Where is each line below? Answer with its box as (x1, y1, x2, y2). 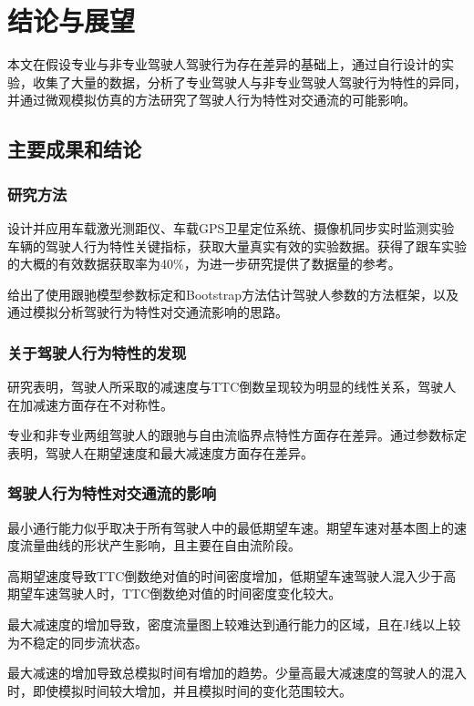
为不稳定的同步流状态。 (7, 632, 148, 651)
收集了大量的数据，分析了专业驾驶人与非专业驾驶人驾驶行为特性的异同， (32, 72, 467, 91)
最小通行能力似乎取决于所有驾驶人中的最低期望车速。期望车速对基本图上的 (7, 517, 454, 537)
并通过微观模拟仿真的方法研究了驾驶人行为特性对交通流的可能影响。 (7, 90, 416, 109)
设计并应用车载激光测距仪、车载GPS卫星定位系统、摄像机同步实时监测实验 (7, 218, 455, 237)
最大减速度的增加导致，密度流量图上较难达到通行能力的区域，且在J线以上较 (7, 615, 461, 634)
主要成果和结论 (7, 135, 141, 163)
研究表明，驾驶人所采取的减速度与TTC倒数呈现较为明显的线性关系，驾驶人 (7, 377, 457, 396)
